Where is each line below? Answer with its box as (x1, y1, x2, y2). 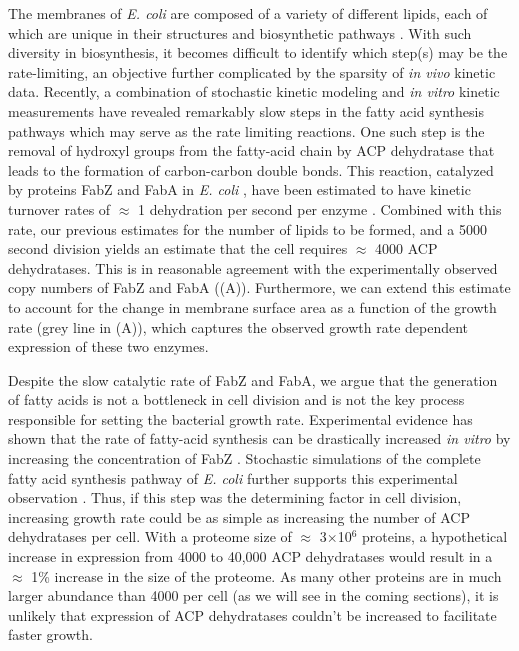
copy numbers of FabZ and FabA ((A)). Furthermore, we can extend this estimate (8, 277, 511, 298)
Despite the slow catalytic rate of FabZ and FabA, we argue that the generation (8, 369, 498, 390)
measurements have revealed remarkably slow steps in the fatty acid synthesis (8, 100, 484, 121)
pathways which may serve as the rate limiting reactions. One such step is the (8, 120, 485, 141)
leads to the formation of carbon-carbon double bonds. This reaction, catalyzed (8, 159, 494, 180)
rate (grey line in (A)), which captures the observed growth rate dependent (8, 316, 469, 337)
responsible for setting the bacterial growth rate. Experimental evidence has (8, 408, 473, 429)
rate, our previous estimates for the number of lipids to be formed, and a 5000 (8, 218, 487, 239)
